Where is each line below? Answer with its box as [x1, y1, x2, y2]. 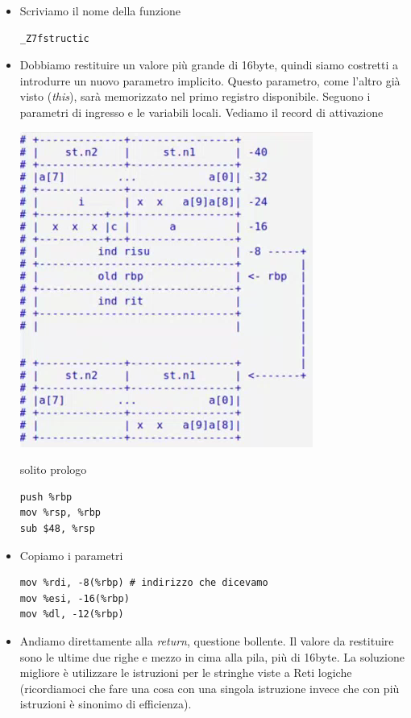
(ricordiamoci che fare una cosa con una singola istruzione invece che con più [19, 679, 400, 696]
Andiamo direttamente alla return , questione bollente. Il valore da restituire [19, 632, 394, 649]
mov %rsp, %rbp [19, 507, 102, 519]
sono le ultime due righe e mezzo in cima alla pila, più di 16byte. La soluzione [19, 648, 405, 665]
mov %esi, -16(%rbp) [19, 592, 130, 604]
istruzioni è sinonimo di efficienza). [19, 695, 192, 712]
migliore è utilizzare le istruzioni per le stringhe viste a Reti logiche [19, 664, 352, 681]
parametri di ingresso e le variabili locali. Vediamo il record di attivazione [19, 103, 384, 120]
